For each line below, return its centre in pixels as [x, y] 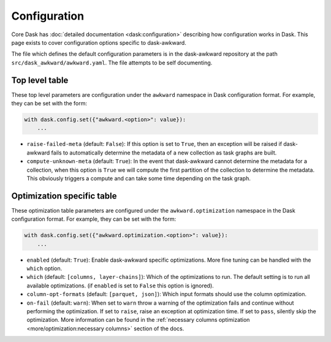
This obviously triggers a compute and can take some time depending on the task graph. [139, 178]
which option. [44, 268]
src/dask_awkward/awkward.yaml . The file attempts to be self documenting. [112, 63]
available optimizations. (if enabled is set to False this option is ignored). [120, 286]
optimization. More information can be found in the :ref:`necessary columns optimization [138, 320]
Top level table [40, 80]
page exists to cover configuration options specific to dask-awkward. [99, 42]
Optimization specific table [64, 196]
